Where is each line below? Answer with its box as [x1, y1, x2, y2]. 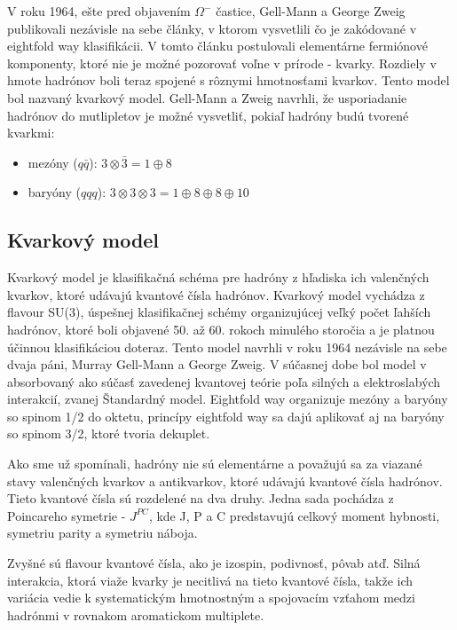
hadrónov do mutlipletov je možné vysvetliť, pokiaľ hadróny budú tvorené [7, 106, 409, 124]
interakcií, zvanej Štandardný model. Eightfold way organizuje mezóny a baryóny [7, 390, 448, 408]
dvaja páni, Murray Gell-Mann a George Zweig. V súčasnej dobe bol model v [7, 355, 427, 374]
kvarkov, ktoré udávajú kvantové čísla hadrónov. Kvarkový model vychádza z [7, 285, 425, 303]
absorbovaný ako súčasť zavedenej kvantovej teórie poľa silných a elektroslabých [7, 372, 441, 390]
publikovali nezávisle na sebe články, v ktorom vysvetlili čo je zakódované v [7, 19, 417, 37]
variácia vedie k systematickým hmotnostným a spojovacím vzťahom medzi [7, 588, 415, 607]
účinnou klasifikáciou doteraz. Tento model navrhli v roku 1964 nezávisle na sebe [7, 337, 447, 356]
